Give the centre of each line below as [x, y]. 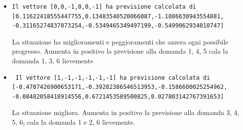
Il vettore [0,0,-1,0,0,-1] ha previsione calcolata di [104, 7]
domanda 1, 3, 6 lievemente [53, 60]
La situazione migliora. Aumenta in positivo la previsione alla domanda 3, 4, [126, 112]
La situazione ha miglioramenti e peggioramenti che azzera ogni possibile [120, 41]
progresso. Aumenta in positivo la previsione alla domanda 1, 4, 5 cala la [120, 51]
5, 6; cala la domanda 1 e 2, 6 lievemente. [73, 122]
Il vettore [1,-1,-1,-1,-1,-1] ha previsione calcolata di [113, 78]
